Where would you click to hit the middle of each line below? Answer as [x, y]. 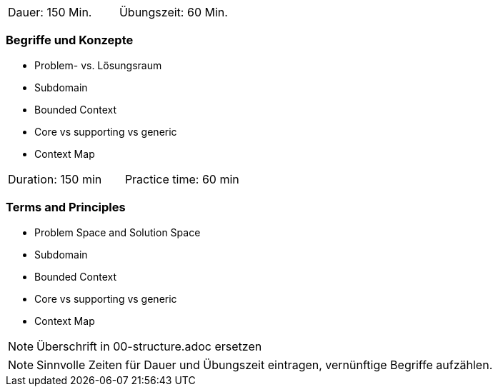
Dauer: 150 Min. [50, 12]
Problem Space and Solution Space [118, 232]
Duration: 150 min [55, 179]
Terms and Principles [66, 207]
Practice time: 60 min [182, 179]
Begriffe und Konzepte [70, 40]
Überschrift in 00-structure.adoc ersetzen [149, 346]
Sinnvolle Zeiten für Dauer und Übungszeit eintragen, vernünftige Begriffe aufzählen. [265, 365]
